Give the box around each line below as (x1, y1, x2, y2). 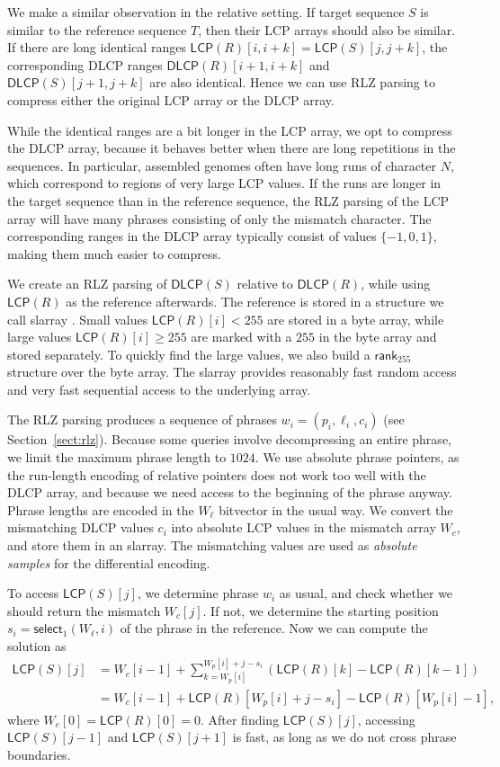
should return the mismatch (7, 601, 161, 620)
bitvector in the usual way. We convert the (219, 500, 453, 519)
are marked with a (191, 327, 292, 346)
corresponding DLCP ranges (7, 55, 163, 74)
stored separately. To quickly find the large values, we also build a (7, 344, 371, 363)
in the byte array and (318, 327, 437, 346)
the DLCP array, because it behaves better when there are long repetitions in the (7, 138, 456, 157)
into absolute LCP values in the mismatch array (171, 518, 436, 537)
